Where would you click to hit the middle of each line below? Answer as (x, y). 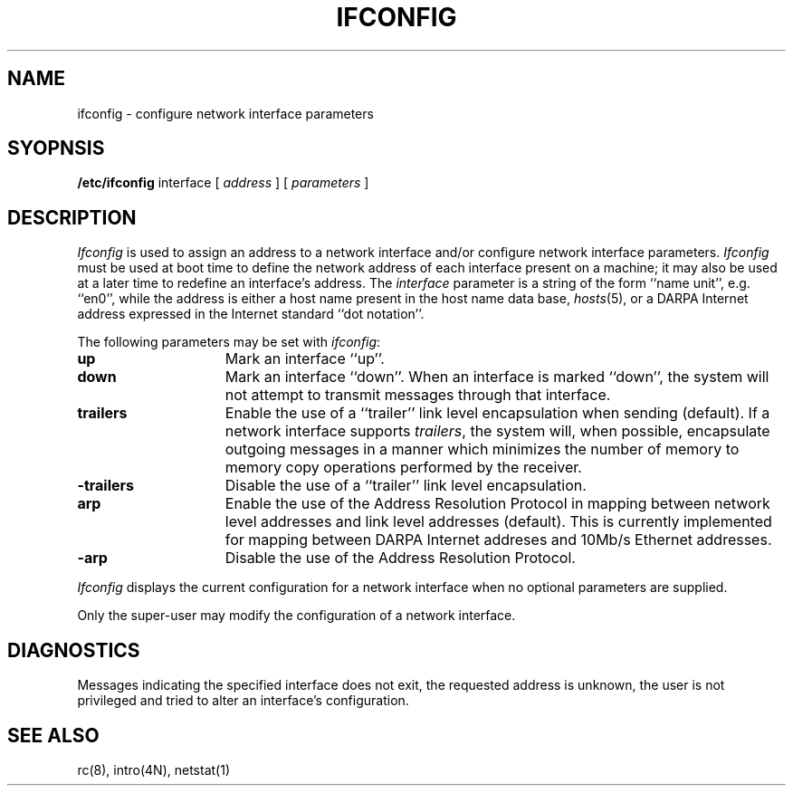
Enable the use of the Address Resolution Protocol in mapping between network (497, 504)
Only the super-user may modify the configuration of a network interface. (296, 616)
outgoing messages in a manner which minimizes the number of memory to (482, 449)
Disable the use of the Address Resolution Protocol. (400, 558)
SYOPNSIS (56, 148)
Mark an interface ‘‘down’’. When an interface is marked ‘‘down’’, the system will (497, 377)
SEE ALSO (53, 735)
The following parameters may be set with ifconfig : (229, 342)
